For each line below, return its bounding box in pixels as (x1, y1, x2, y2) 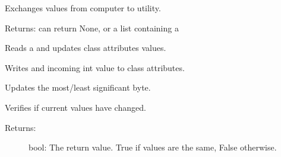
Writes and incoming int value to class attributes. (5, 61, 185, 73)
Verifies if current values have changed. (5, 101, 146, 113)
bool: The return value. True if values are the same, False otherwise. (29, 141, 277, 153)
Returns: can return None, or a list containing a (5, 21, 179, 34)
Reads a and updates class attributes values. (5, 41, 166, 54)
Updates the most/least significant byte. (5, 81, 151, 94)
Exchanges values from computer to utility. (5, 2, 161, 14)
